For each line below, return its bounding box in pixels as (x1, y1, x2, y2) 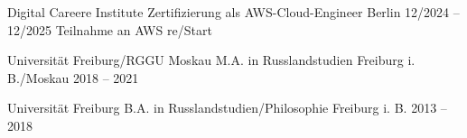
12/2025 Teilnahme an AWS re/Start (7, 20, 212, 39)
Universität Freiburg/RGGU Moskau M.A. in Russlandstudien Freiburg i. (7, 51, 416, 69)
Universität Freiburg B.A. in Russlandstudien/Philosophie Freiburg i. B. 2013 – (7, 98, 447, 117)
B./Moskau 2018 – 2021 (7, 68, 139, 87)
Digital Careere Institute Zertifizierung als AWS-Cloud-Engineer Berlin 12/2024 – (7, 3, 460, 21)
